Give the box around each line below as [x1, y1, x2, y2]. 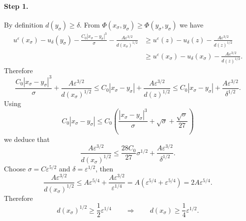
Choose [4, 163, 26, 173]
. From [80, 19, 100, 29]
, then [95, 163, 113, 173]
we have [180, 19, 204, 29]
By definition [4, 19, 43, 29]
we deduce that [4, 134, 50, 144]
